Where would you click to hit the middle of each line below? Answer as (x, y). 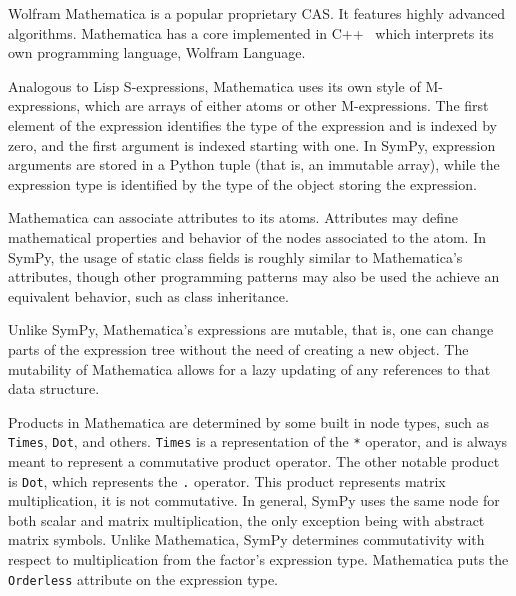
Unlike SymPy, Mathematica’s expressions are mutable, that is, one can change (251, 329)
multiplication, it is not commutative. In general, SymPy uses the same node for (254, 500)
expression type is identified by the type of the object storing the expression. (242, 183)
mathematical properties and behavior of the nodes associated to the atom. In (247, 236)
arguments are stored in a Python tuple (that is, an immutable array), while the (254, 164)
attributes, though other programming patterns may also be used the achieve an (254, 276)
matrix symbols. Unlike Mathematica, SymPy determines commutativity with (246, 539)
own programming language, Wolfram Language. (157, 52)
